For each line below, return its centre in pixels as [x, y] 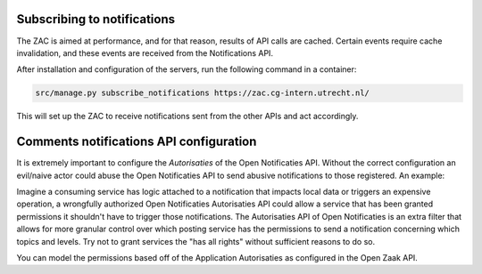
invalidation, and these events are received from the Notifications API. [145, 52]
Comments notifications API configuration [137, 142]
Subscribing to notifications [96, 19]
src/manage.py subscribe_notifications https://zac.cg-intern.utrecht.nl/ [203, 93]
